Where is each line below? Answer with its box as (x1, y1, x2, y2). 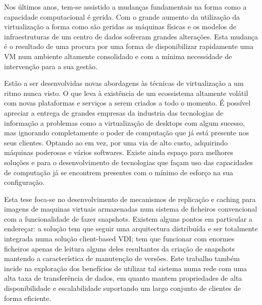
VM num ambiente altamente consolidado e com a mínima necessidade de (4, 50, 232, 61)
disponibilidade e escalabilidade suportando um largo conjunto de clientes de (4, 283, 241, 293)
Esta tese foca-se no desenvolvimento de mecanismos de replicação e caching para (4, 193, 256, 204)
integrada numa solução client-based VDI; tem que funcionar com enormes (4, 233, 235, 244)
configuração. (4, 177, 45, 187)
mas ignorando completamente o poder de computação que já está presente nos (4, 127, 249, 138)
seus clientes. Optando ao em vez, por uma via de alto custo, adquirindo (4, 137, 228, 147)
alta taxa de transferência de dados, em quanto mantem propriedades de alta (4, 273, 242, 283)
